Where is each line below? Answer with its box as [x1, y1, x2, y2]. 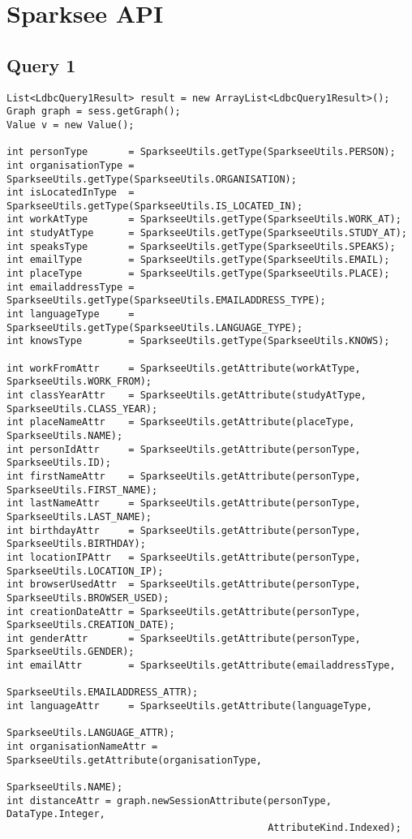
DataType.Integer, [6, 808, 105, 820]
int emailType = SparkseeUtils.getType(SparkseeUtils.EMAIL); [6, 254, 390, 266]
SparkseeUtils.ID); [6, 457, 111, 469]
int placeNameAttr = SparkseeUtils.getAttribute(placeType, [6, 416, 355, 428]
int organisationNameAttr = [6, 741, 158, 753]
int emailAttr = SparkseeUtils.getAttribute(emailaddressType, [6, 660, 396, 672]
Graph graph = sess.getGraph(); [6, 105, 181, 118]
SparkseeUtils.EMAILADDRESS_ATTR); [6, 686, 199, 699]
